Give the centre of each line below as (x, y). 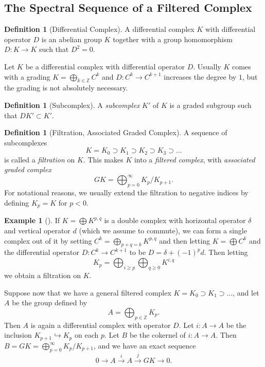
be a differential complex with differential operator (105, 66)
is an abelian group (72, 39)
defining (17, 202)
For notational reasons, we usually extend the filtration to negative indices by (126, 192)
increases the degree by (200, 76)
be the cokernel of (157, 335)
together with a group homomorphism (173, 39)
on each (86, 335)
